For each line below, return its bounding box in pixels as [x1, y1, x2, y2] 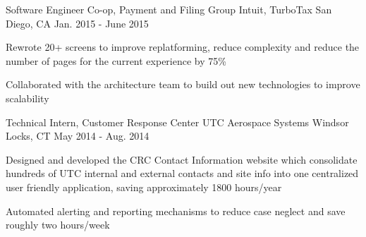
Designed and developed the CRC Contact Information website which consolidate [6, 152, 358, 166]
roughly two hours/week [6, 217, 110, 232]
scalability [6, 90, 49, 105]
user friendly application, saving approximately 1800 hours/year [6, 179, 282, 194]
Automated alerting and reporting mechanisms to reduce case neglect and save [6, 203, 346, 218]
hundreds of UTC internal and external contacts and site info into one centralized [6, 166, 359, 181]
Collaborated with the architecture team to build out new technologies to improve [6, 77, 360, 92]
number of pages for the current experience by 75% [6, 53, 226, 68]
